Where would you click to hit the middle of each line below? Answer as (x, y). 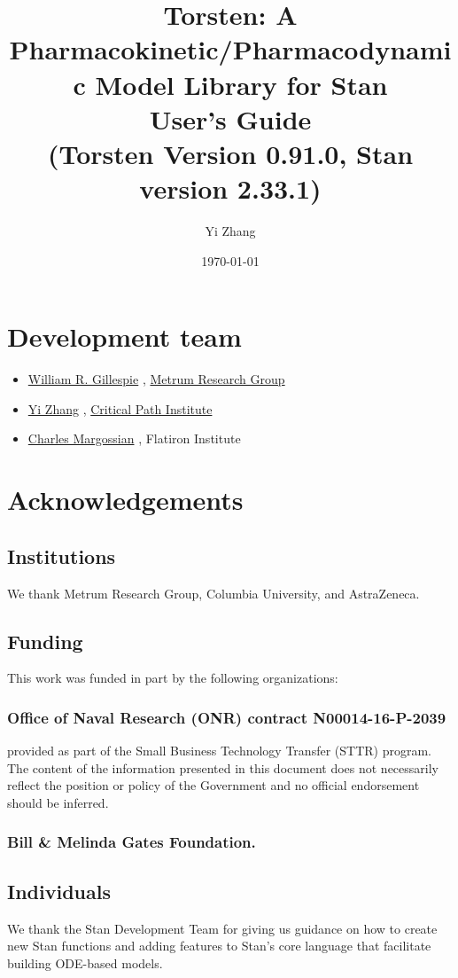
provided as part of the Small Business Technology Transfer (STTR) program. (219, 751)
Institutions (62, 556)
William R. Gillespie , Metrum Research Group (156, 379)
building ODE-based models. (85, 962)
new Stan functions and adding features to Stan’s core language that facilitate (219, 946)
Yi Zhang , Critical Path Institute (120, 408)
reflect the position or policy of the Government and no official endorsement (213, 785)
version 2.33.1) (230, 188)
